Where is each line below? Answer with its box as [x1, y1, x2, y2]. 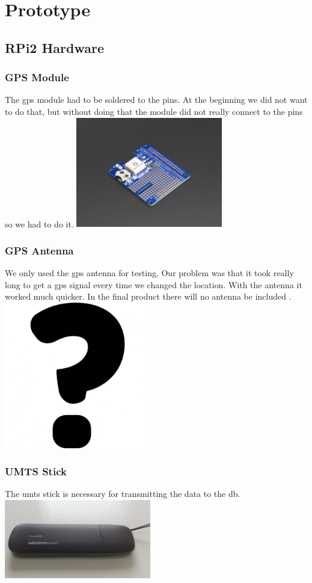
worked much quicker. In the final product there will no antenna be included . [5, 290, 292, 303]
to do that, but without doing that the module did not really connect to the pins [5, 105, 303, 117]
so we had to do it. [5, 217, 74, 230]
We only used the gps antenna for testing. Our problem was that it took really [5, 266, 294, 279]
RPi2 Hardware [5, 38, 104, 57]
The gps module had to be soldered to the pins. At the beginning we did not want [5, 93, 308, 106]
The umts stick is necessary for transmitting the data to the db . [5, 487, 240, 500]
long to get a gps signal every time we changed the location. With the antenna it [5, 278, 302, 291]
